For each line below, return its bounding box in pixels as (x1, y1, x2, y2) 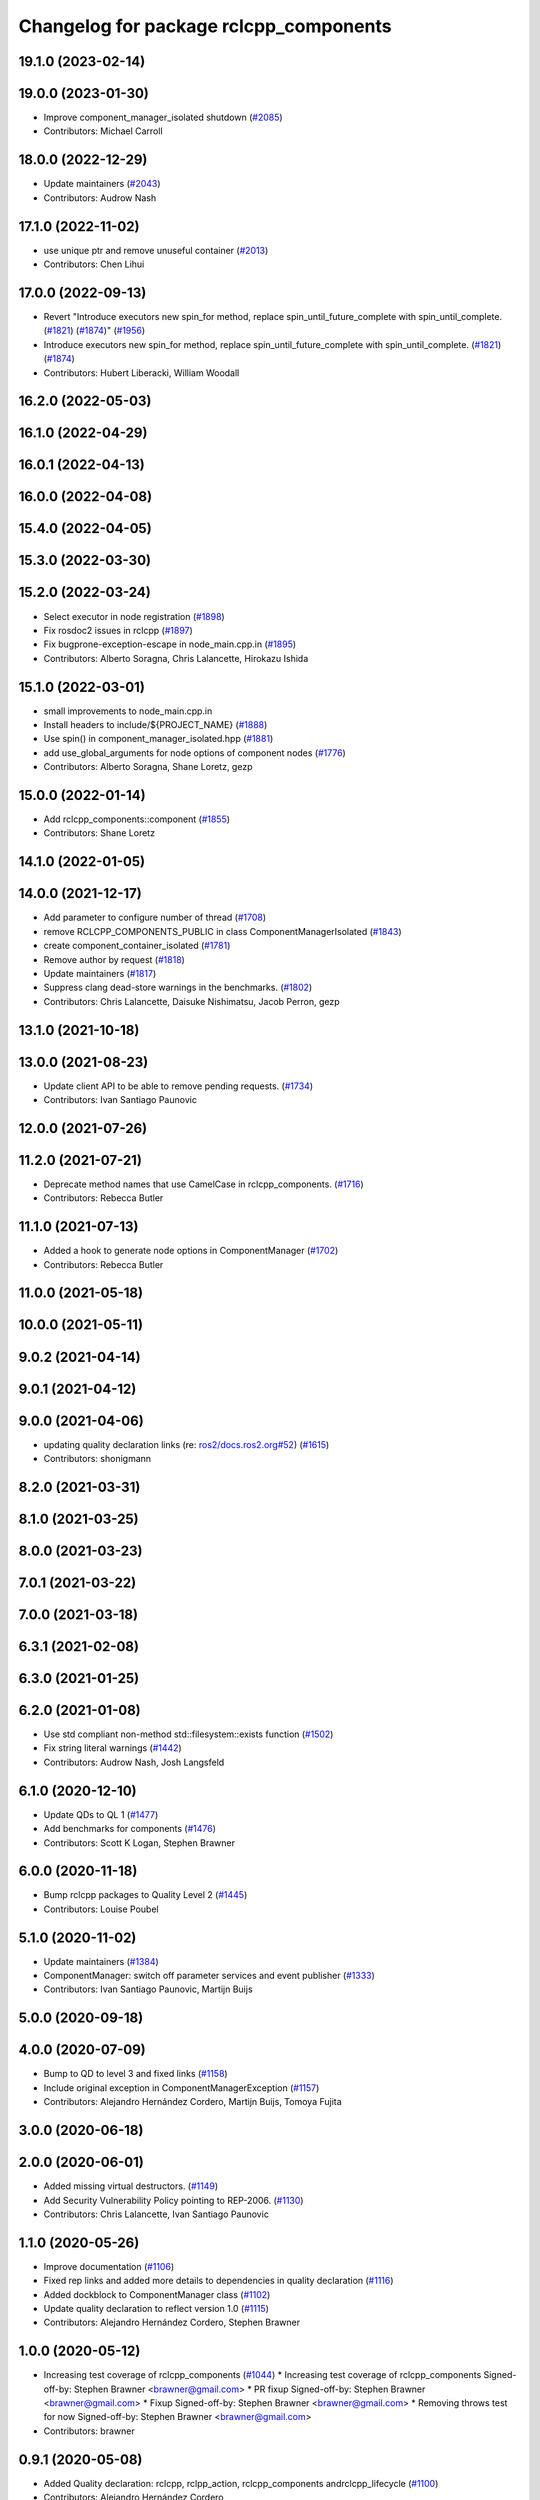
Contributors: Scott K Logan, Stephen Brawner (43, 1836, 235, 1849)
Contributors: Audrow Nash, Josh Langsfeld (43, 1756, 225, 1768)
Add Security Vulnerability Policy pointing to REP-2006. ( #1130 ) (43, 2194, 304, 2206)
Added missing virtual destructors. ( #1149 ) (43, 2180, 219, 2192)
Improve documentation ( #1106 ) (43, 2260, 175, 2272)
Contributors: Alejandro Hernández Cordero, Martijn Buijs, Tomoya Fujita (43, 2096, 342, 2108)
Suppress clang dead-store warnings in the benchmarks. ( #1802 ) (43, 981, 313, 994)
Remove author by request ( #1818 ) (43, 953, 185, 965)
